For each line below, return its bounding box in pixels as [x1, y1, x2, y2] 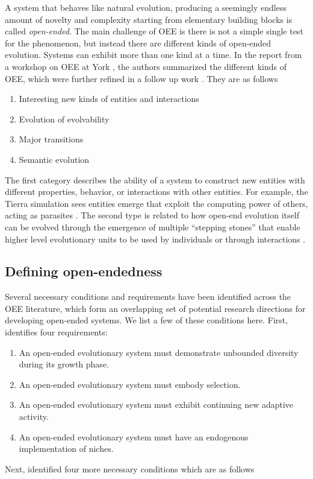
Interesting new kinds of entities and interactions [19, 92, 199, 105]
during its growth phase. [19, 358, 109, 370]
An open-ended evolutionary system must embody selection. [19, 378, 241, 390]
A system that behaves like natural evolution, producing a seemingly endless [5, 1, 287, 13]
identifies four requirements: [5, 326, 108, 338]
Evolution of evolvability [19, 112, 110, 125]
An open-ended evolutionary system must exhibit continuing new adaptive [19, 398, 294, 411]
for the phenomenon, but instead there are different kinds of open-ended [5, 36, 271, 49]
